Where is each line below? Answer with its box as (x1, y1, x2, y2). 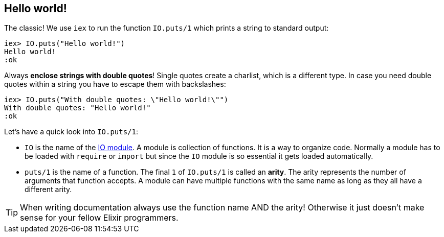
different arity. (25, 185, 72, 194)
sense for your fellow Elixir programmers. (20, 212, 179, 223)
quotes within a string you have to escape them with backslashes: (4, 80, 226, 89)
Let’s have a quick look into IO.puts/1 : (4, 127, 138, 136)
